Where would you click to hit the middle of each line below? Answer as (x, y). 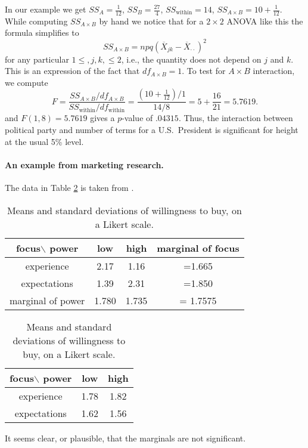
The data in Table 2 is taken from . (69, 187)
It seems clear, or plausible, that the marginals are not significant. (125, 438)
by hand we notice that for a (151, 21)
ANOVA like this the (265, 21)
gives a (102, 118)
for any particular (37, 59)
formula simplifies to (42, 33)
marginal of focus (198, 248)
